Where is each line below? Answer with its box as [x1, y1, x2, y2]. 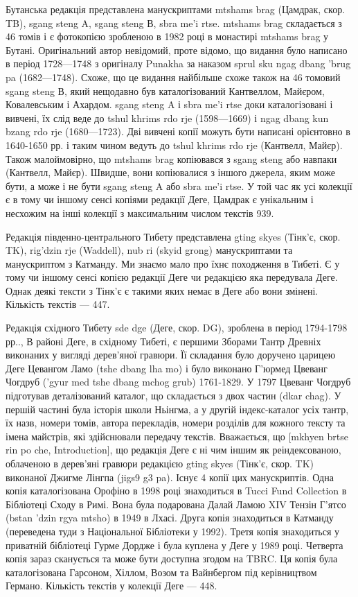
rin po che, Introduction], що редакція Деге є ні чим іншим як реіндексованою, [6, 442, 341, 457]
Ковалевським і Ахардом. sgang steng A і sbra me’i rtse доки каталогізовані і [6, 97, 333, 112]
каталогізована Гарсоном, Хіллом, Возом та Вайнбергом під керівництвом [6, 564, 317, 579]
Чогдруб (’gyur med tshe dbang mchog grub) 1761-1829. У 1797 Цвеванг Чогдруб [6, 374, 351, 389]
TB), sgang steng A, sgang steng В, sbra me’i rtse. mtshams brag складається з [6, 15, 342, 30]
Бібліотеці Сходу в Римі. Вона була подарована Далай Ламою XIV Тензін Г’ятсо [6, 496, 346, 511]
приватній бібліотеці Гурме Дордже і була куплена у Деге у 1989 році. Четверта [6, 537, 343, 552]
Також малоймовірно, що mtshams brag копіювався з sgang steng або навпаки [6, 151, 337, 166]
